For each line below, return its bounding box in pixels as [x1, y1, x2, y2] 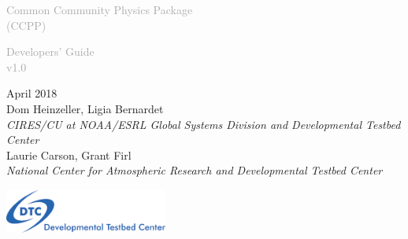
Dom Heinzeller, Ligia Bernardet [6, 100, 164, 116]
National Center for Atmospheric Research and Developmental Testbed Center [6, 162, 383, 178]
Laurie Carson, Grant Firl [6, 146, 132, 163]
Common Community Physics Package [6, 2, 193, 17]
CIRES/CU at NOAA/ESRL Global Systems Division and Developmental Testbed [6, 116, 401, 132]
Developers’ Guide [6, 43, 95, 60]
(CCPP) [6, 17, 46, 33]
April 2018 [6, 85, 57, 101]
